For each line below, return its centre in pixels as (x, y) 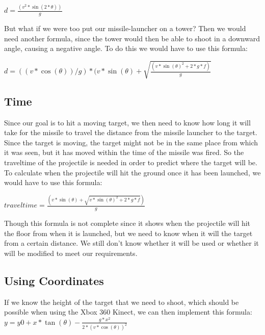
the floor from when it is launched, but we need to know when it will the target (128, 233)
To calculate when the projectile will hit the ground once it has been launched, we (132, 172)
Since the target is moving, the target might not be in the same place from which (131, 142)
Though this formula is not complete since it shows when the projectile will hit (127, 223)
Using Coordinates (54, 280)
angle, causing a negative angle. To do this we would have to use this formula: (126, 48)
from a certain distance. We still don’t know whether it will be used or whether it (131, 243)
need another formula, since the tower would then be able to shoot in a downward (132, 38)
